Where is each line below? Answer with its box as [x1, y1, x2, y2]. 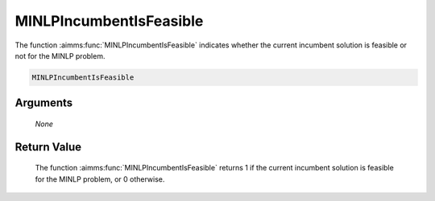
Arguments [14, 96, 73, 110]
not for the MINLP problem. [14, 51, 106, 60]
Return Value [14, 140, 82, 154]
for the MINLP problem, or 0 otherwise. [35, 174, 165, 184]
